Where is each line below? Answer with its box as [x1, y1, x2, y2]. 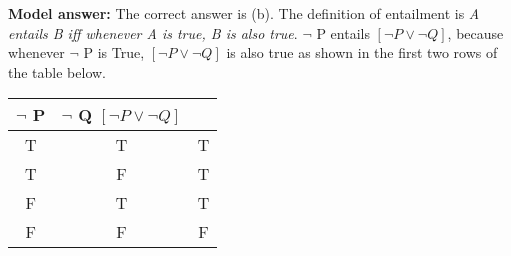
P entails [316, 22, 370, 43]
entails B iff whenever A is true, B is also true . [8, 22, 298, 43]
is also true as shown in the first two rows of [226, 42, 498, 63]
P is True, [83, 42, 145, 63]
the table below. [8, 61, 106, 82]
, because [447, 22, 504, 43]
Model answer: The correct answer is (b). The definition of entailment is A [8, 3, 480, 23]
